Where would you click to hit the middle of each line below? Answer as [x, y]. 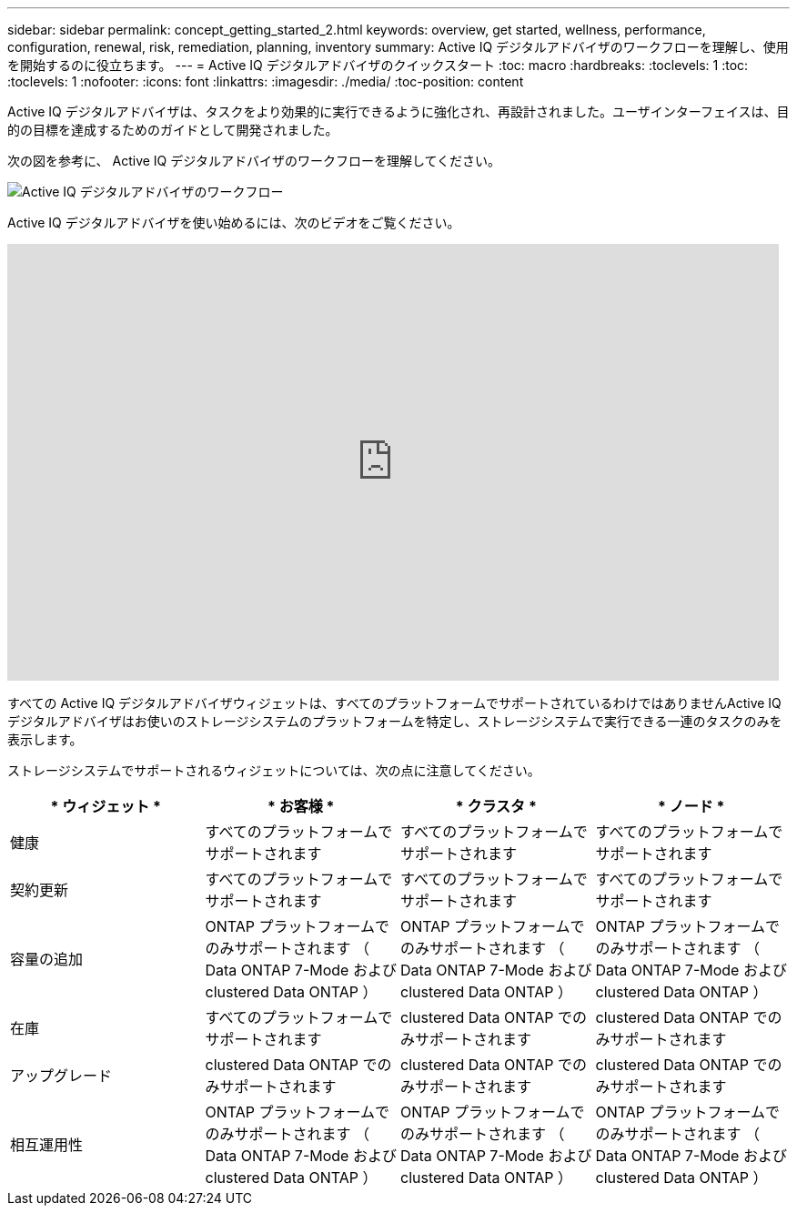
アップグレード [61, 1076]
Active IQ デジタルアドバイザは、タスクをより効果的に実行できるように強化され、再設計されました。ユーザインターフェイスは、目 [398, 111]
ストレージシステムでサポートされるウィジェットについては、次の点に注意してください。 [274, 770]
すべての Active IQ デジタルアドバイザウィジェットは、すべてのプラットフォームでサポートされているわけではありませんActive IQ [394, 703]
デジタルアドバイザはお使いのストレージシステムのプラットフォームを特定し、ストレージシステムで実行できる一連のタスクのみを [395, 721]
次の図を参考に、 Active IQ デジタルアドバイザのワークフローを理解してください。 [254, 161]
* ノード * [691, 806]
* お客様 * [301, 806]
